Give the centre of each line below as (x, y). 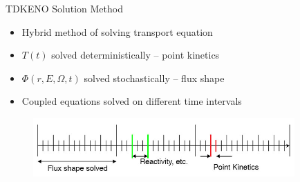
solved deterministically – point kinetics (135, 55)
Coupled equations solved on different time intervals (132, 101)
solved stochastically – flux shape (154, 78)
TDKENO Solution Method (64, 8)
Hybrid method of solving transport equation (117, 31)
